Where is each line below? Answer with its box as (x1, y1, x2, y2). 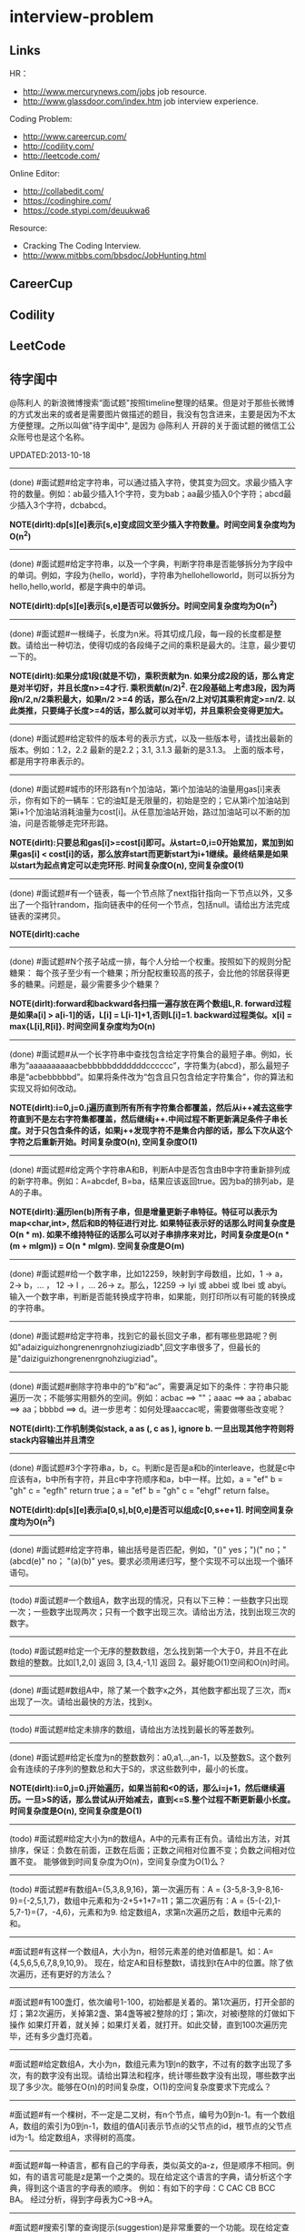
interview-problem (9, 6, 154, 27)
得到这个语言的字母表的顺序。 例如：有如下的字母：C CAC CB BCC (25, 2182, 276, 2193)
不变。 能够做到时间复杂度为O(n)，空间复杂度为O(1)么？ (16, 1855, 227, 1867)
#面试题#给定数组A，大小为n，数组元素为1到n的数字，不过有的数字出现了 (9, 2058, 284, 2069)
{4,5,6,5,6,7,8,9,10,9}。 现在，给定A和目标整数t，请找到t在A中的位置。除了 (9, 1957, 286, 1968)
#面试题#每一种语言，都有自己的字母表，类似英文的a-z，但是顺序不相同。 (9, 2159, 287, 2170)
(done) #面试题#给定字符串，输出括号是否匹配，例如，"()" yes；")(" (9, 1544, 263, 1555)
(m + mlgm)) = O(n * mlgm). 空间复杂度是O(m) (9, 1240, 185, 1251)
